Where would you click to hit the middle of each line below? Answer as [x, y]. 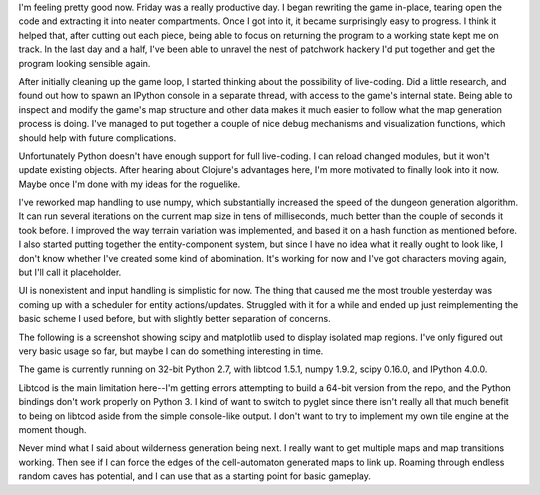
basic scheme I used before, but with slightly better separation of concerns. [174, 319]
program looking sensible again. [84, 63]
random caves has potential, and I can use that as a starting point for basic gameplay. [195, 476]
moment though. [52, 429]
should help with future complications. [97, 137]
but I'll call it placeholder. [70, 272]
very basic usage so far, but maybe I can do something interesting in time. [171, 351]
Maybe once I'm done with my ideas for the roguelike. [129, 184]
